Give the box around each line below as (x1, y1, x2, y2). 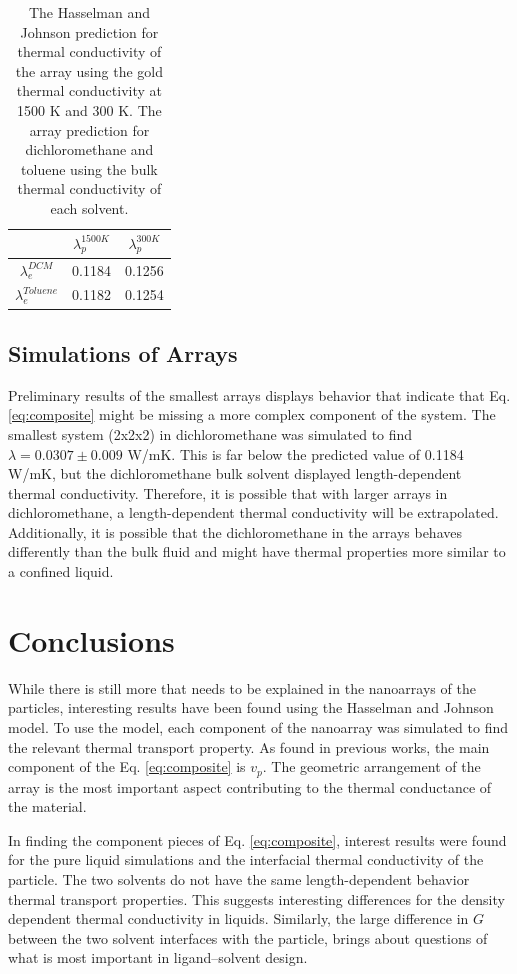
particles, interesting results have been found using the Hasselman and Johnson (8, 697, 494, 718)
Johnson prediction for (20, 21, 159, 42)
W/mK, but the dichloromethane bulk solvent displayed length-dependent (8, 463, 462, 484)
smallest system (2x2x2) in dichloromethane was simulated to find (8, 423, 413, 444)
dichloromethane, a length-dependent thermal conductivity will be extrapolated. (8, 502, 499, 523)
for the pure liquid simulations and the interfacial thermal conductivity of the (8, 849, 484, 870)
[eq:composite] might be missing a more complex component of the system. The (8, 404, 496, 425)
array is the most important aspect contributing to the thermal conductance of (8, 776, 492, 797)
